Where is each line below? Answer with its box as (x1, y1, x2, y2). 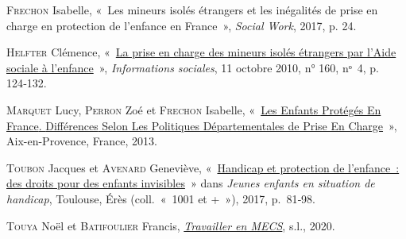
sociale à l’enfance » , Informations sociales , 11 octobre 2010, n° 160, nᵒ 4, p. (6, 59, 379, 75)
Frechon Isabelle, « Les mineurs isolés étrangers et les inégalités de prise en (6, 2, 378, 17)
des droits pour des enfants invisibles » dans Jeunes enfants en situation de (6, 175, 375, 191)
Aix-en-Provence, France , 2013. (6, 133, 157, 149)
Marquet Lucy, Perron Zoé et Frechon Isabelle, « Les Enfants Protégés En (6, 101, 381, 118)
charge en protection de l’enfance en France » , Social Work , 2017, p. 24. (6, 17, 357, 33)
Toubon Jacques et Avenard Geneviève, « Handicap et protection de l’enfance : (6, 159, 400, 175)
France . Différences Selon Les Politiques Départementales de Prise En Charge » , (6, 117, 397, 133)
